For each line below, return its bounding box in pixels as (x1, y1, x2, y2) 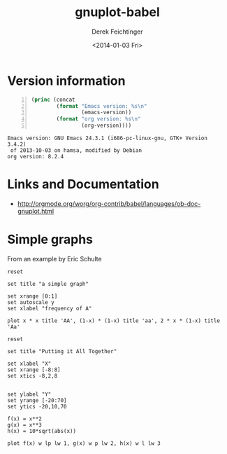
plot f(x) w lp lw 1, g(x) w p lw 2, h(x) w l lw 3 (7, 439, 161, 447)
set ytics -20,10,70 (7, 403, 68, 410)
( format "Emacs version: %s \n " (56, 102, 147, 109)
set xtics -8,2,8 (7, 372, 58, 379)
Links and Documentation (7, 177, 159, 193)
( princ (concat (31, 96, 75, 103)
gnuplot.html (17, 207, 54, 215)
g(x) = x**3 (7, 421, 42, 428)
